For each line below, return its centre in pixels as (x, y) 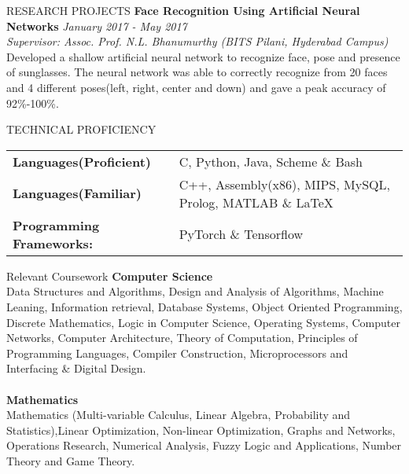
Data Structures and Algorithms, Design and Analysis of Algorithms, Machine (195, 291)
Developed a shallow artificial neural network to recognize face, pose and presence (203, 56)
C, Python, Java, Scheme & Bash (271, 161)
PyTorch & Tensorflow (241, 234)
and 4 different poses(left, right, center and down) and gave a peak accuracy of (196, 87)
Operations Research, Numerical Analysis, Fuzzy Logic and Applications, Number (204, 445)
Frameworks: (53, 243)
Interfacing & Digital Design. (76, 368)
